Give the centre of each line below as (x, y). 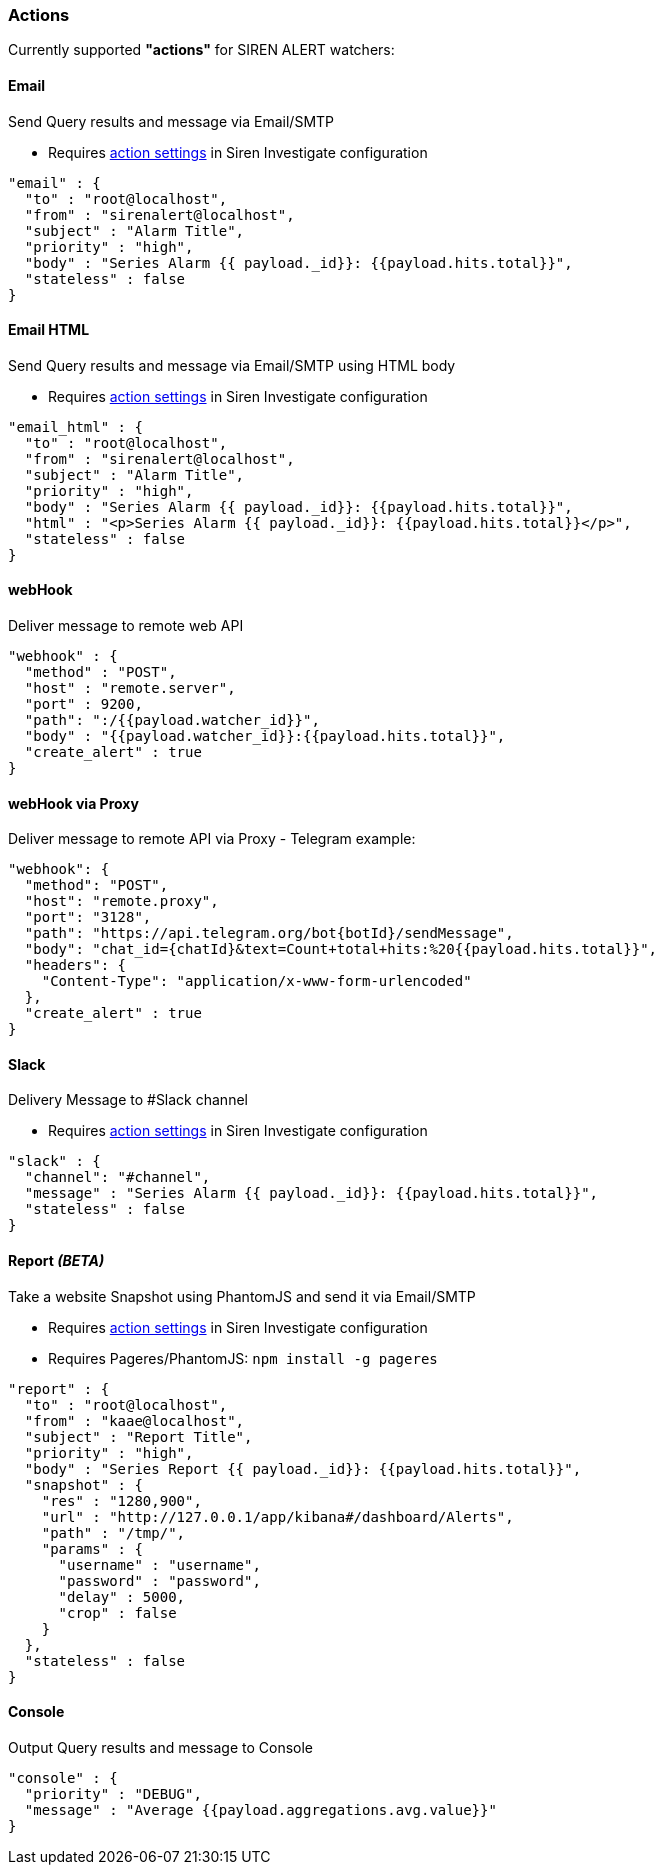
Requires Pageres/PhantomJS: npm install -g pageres (243, 1358)
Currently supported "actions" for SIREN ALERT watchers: (201, 50)
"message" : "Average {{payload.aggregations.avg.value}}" (260, 1809)
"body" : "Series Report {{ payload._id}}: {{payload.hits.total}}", (303, 1468)
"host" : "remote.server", (130, 688)
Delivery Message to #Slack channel (128, 1100)
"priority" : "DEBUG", (113, 1793)
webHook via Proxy (73, 803)
